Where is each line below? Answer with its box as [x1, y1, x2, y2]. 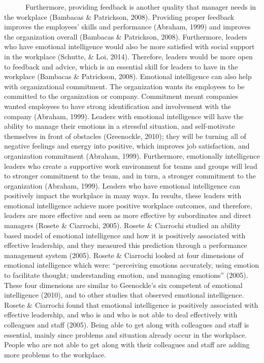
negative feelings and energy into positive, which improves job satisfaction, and [4, 140, 250, 151]
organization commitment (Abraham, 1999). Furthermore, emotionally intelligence [4, 150, 260, 161]
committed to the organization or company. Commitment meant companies [4, 91, 238, 101]
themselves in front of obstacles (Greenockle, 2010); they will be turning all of [4, 130, 246, 141]
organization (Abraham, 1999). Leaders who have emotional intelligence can [4, 180, 241, 191]
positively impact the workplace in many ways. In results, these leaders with [4, 190, 242, 201]
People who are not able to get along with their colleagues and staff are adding [4, 339, 250, 350]
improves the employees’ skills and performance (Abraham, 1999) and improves [4, 21, 251, 32]
